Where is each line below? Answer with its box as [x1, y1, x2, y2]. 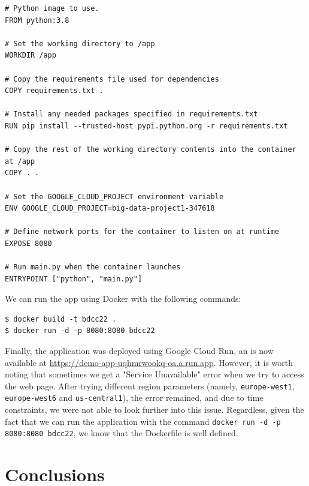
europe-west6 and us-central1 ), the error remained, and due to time [5, 391, 263, 404]
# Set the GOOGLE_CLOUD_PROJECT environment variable [5, 192, 224, 201]
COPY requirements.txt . [5, 86, 104, 95]
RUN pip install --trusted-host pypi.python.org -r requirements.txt [5, 121, 288, 130]
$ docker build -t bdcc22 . [5, 314, 117, 323]
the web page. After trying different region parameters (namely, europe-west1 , [5, 379, 295, 392]
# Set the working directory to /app [5, 39, 155, 48]
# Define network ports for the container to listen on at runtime [5, 227, 280, 236]
